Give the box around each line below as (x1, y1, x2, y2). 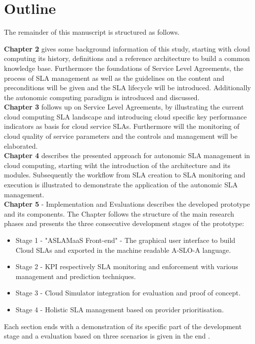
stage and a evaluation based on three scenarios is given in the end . (4, 331, 210, 341)
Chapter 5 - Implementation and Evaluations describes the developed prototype (4, 199, 250, 209)
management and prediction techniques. (15, 271, 136, 281)
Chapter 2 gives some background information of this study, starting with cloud (4, 43, 250, 54)
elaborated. (4, 140, 38, 151)
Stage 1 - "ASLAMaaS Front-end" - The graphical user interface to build (15, 235, 236, 245)
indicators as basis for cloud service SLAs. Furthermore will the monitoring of (4, 121, 240, 131)
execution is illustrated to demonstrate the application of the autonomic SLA (4, 179, 238, 190)
